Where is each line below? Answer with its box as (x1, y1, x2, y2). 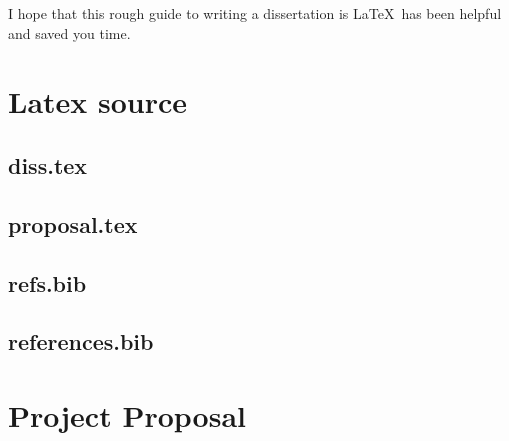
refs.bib (8, 267, 87, 298)
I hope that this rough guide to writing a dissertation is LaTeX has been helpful (8, 3, 502, 23)
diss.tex (8, 149, 88, 180)
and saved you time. (8, 22, 131, 43)
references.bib (8, 326, 154, 357)
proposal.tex (8, 208, 138, 239)
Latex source (8, 81, 188, 122)
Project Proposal (8, 394, 246, 435)
